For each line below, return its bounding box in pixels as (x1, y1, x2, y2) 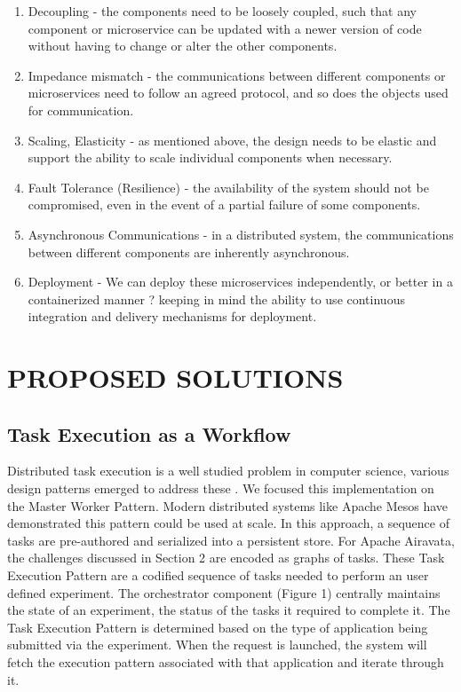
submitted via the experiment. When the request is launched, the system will (7, 635, 427, 654)
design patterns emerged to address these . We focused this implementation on (7, 479, 434, 498)
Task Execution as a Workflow (7, 420, 291, 447)
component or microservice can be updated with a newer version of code (28, 19, 422, 37)
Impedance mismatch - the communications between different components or (28, 66, 446, 84)
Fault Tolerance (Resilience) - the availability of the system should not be (28, 177, 429, 196)
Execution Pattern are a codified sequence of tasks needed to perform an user (7, 566, 429, 585)
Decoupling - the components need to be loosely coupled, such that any (28, 2, 417, 20)
